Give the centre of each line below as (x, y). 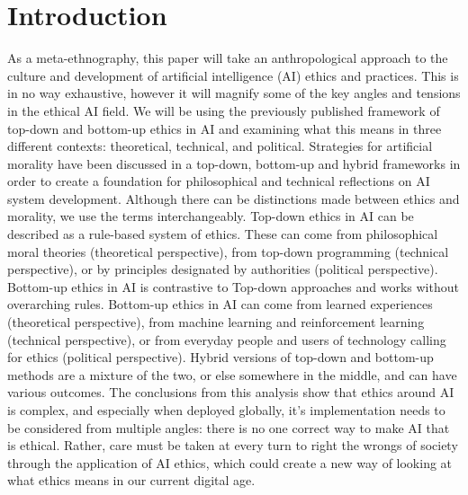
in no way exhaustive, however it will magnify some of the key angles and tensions (234, 93)
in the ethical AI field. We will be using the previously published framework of (224, 110)
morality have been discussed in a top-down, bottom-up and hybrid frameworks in (234, 163)
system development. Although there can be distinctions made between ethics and (234, 198)
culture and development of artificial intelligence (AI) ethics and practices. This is (233, 75)
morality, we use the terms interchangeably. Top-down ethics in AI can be (211, 216)
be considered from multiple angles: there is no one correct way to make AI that (229, 427)
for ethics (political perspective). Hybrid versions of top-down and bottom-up (220, 357)
